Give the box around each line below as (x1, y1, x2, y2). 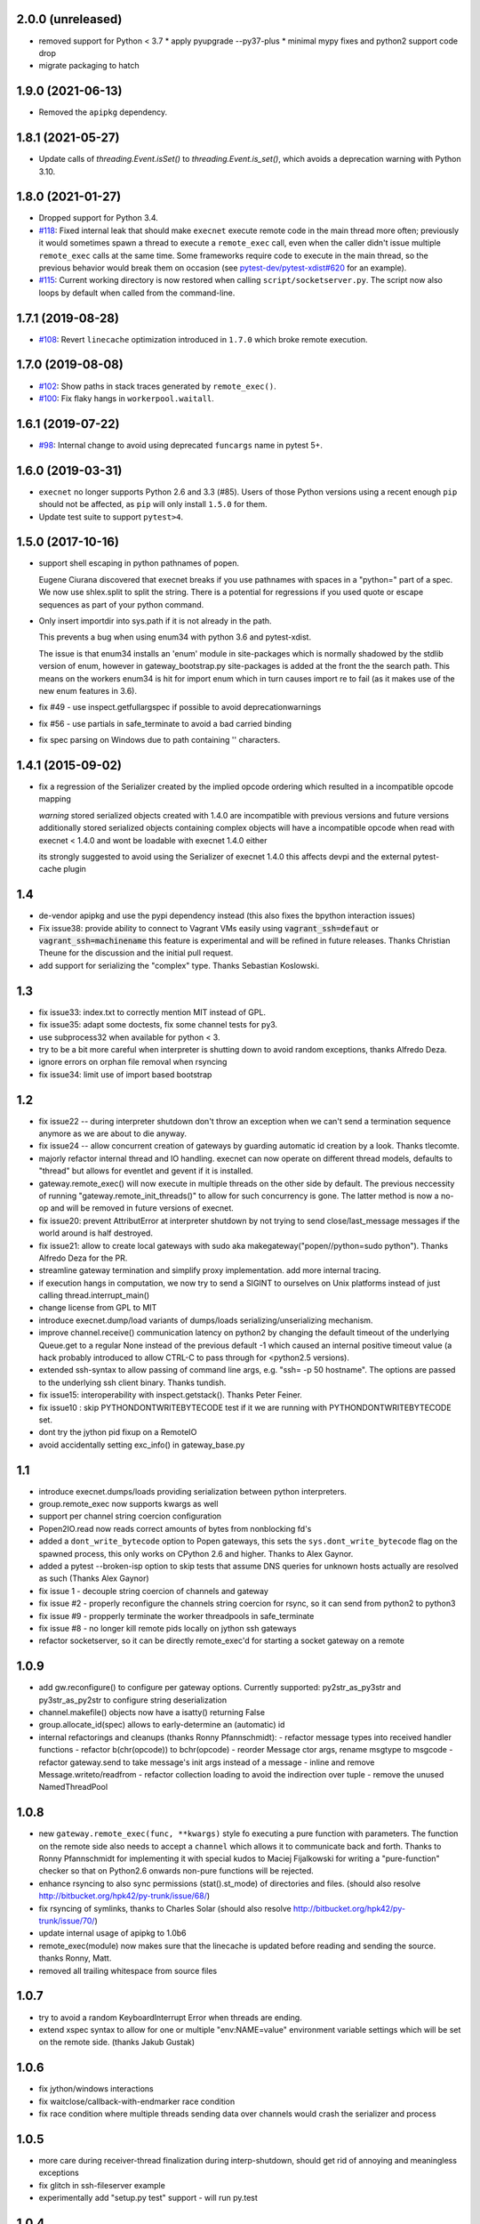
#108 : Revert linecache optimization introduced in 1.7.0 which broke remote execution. (38, 334, 368, 344)
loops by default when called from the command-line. (38, 287, 236, 298)
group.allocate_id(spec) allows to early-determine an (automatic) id (38, 1720, 285, 1730)
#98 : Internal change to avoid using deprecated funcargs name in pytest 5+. (38, 439, 324, 450)
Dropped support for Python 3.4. (38, 213, 159, 223)
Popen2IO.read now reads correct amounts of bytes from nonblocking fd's (38, 1523, 312, 1534)
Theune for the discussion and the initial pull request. (38, 947, 234, 958)
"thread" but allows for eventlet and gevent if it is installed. (38, 1165, 253, 1176)
